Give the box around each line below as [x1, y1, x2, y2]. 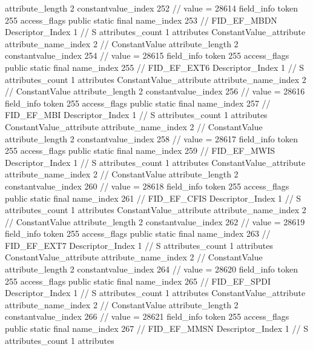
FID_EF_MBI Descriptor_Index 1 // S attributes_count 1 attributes [5, 108, 268, 121]
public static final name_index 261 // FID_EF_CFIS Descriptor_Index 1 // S [5, 191, 301, 204]
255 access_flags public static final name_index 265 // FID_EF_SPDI [5, 274, 271, 287]
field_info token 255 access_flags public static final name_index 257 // [5, 96, 271, 109]
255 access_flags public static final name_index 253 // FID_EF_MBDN [5, 13, 277, 26]
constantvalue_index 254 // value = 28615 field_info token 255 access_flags [5, 49, 289, 62]
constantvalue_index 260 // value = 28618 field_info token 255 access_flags [5, 179, 289, 192]
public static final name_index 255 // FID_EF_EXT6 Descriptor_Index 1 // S [5, 61, 305, 73]
